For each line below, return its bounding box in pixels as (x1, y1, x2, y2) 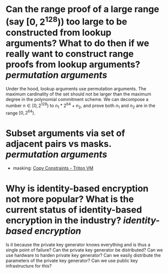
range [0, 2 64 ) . (5, 109, 35, 116)
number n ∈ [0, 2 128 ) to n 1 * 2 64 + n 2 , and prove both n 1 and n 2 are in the (5, 101, 155, 109)
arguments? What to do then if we (5, 37, 149, 48)
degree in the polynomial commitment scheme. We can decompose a (5, 96, 149, 102)
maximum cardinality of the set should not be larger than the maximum (5, 91, 151, 97)
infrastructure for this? (5, 263, 52, 269)
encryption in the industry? (5, 214, 121, 226)
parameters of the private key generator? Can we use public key (5, 257, 138, 263)
